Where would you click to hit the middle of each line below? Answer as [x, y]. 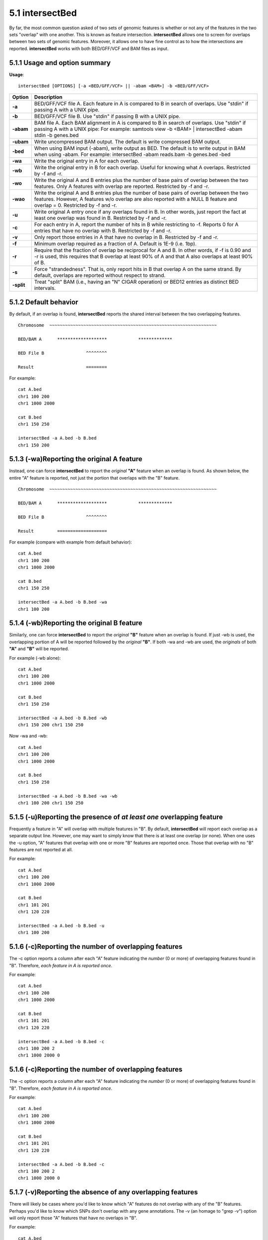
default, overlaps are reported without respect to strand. [100, 275]
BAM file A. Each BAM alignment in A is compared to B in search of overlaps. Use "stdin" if [140, 123]
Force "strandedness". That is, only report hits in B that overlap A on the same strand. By [138, 269]
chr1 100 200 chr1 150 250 [51, 803]
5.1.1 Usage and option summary [60, 63]
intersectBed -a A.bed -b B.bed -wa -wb [68, 796]
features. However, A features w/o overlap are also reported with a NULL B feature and [135, 199]
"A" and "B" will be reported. [39, 649]
